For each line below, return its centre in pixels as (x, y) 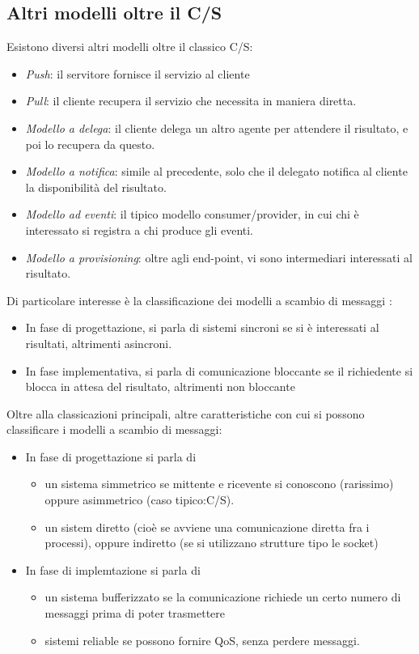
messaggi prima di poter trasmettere (135, 613)
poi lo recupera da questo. (90, 144)
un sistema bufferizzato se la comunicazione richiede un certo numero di (223, 597)
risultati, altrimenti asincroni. (99, 343)
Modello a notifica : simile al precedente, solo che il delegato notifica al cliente (216, 171)
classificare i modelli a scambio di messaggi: (114, 429)
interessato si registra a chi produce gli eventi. (140, 229)
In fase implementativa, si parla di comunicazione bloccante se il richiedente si (219, 370)
